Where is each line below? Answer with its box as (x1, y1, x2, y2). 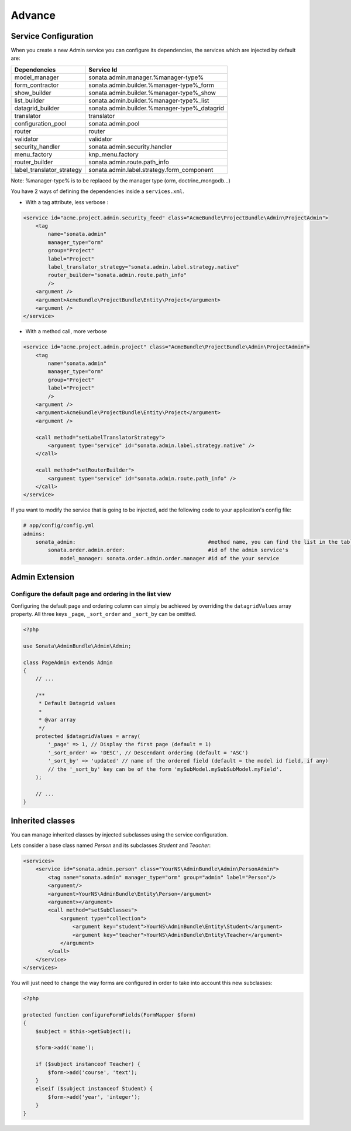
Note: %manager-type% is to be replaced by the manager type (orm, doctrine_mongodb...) (11, 177, 231, 184)
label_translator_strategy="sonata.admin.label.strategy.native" (47, 263, 239, 270)
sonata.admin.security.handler (88, 143, 173, 151)
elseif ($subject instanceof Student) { (35, 1085, 153, 1092)
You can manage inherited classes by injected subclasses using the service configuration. (11, 831, 228, 838)
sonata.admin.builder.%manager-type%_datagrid (88, 104, 225, 112)
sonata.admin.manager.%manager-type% (88, 73, 204, 82)
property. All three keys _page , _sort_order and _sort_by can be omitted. (11, 610, 197, 617)
